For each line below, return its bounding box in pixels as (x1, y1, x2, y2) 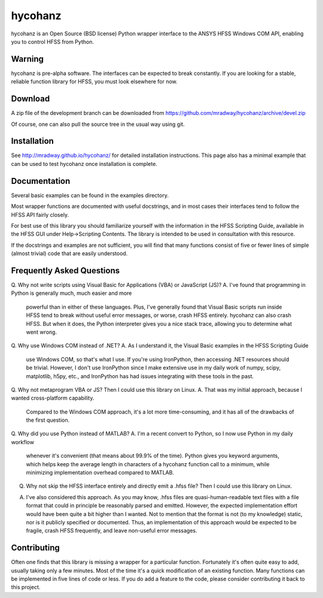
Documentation (11, 176, 71, 186)
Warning (11, 54, 44, 64)
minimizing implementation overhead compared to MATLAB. (26, 469, 175, 476)
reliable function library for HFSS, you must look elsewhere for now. (11, 78, 178, 85)
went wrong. (26, 328, 57, 336)
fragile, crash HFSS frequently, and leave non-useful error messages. (26, 527, 197, 534)
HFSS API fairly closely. (11, 211, 69, 218)
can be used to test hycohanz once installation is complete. (11, 160, 158, 167)
